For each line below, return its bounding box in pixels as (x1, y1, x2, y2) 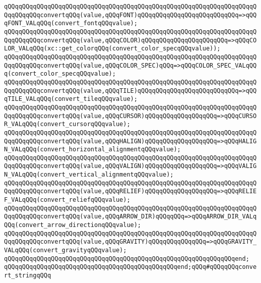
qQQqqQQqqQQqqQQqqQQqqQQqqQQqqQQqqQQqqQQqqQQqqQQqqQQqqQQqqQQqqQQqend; (4, 255, 249, 262)
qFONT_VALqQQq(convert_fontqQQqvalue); (4, 20, 138, 27)
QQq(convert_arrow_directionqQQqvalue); (4, 221, 142, 229)
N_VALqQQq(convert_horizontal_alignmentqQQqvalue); (4, 146, 181, 153)
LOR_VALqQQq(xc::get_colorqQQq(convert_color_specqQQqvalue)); (4, 45, 221, 52)
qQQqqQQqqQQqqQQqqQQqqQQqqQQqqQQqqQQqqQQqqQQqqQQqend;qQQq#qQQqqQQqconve (4, 263, 257, 271)
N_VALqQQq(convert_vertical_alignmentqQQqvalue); (4, 171, 174, 179)
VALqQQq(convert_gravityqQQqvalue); (4, 247, 127, 254)
